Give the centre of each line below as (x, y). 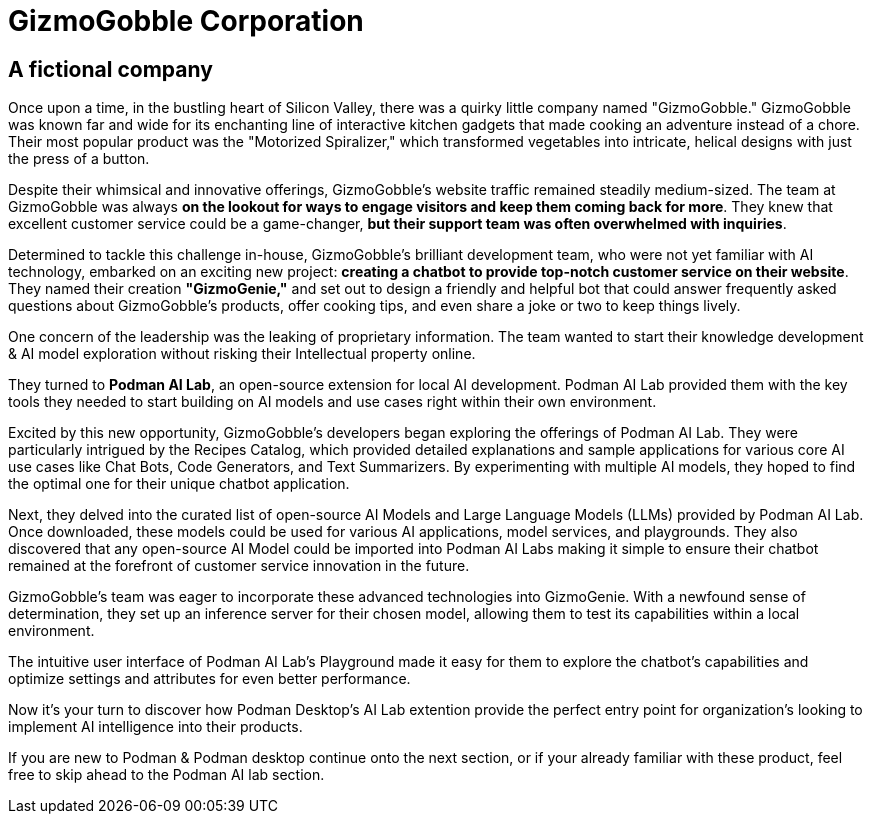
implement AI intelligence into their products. (155, 727)
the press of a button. (79, 159)
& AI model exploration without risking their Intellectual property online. (242, 354)
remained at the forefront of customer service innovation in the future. (239, 566)
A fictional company (110, 69)
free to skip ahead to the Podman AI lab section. (166, 775)
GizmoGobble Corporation (186, 21)
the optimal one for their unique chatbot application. (179, 484)
